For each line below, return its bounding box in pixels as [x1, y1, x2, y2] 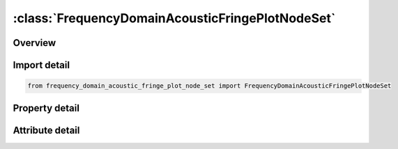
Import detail [13, 59, 70, 71]
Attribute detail [13, 124, 80, 136]
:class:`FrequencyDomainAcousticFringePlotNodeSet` [13, 10, 336, 26]
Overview [13, 37, 56, 49]
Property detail [13, 102, 80, 114]
